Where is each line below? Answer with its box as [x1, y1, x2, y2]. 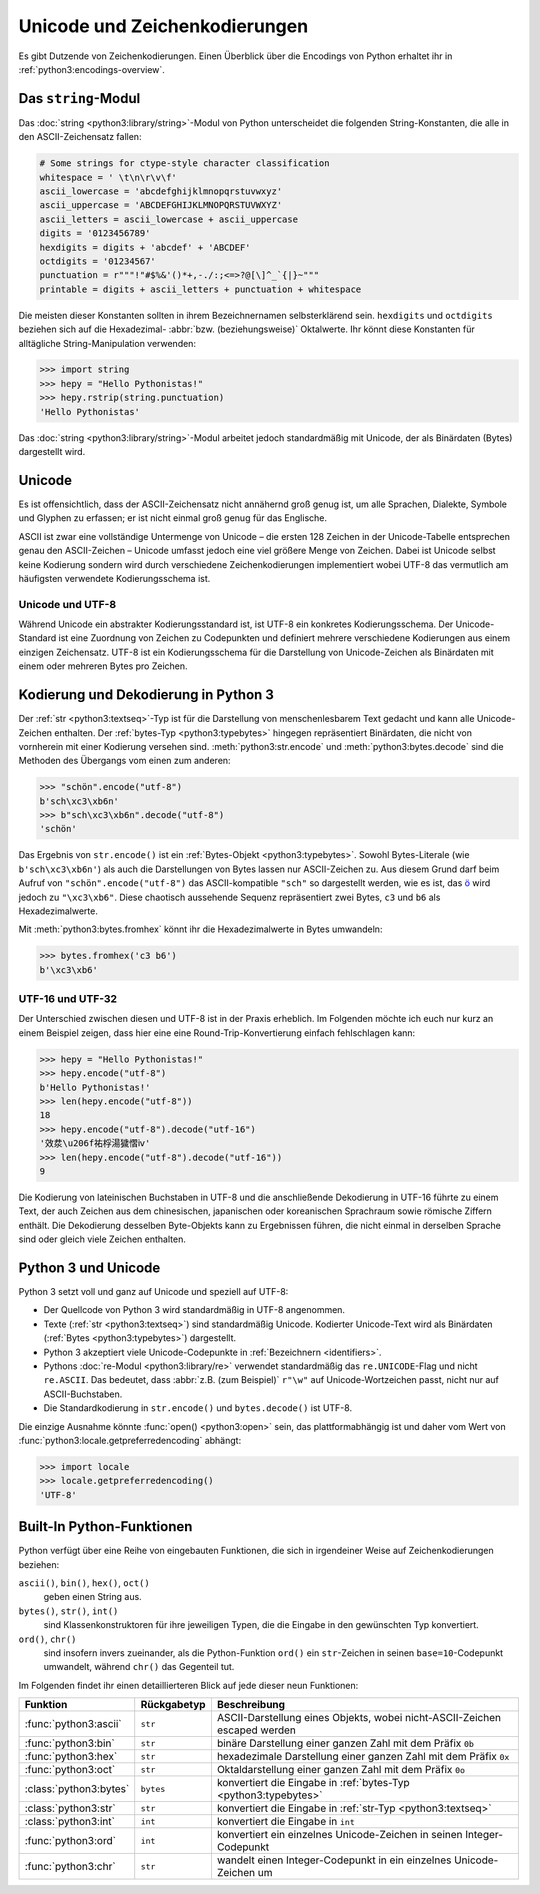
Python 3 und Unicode [18, 1259, 161, 1276]
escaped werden [216, 1723, 297, 1737]
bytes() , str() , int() [18, 1605, 119, 1617]
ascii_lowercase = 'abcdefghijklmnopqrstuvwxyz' [39, 186, 283, 197]
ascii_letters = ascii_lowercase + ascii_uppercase [39, 213, 299, 225]
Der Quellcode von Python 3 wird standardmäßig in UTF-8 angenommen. [43, 1304, 345, 1316]
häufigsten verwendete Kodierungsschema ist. [18, 572, 211, 584]
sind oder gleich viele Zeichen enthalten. [18, 1233, 187, 1245]
